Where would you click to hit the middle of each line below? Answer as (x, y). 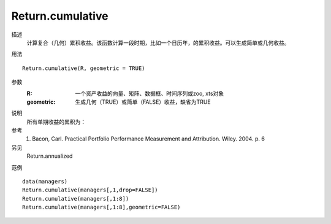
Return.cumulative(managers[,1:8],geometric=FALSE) (101, 207)
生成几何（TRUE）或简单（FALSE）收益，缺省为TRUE (143, 102)
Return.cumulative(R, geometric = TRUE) (84, 68)
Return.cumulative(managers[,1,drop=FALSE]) (90, 190)
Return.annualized (50, 156)
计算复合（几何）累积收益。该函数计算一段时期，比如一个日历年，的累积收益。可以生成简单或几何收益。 (158, 42)
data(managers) (45, 182)
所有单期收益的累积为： (56, 122)
